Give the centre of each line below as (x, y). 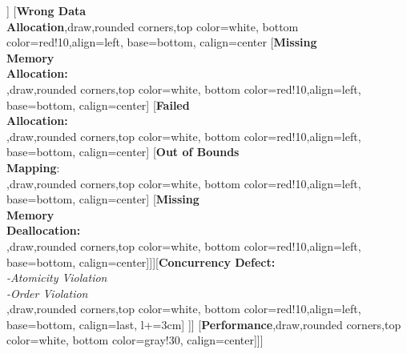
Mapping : (33, 167)
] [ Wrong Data (46, 10)
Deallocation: (44, 230)
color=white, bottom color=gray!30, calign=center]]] (135, 340)
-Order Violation (47, 293)
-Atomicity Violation (57, 278)
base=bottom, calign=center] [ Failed (98, 105)
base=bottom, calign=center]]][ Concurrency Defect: (141, 261)
